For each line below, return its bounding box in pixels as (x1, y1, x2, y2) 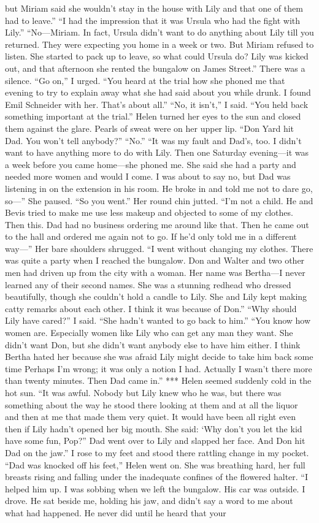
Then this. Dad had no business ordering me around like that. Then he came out (5, 218, 309, 231)
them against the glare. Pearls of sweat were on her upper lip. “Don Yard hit (5, 121, 294, 134)
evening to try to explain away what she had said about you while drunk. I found (5, 86, 311, 99)
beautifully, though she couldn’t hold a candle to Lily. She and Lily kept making (5, 290, 307, 303)
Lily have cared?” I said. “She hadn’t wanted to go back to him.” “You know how (5, 314, 311, 327)
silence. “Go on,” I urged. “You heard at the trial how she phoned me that (5, 74, 285, 86)
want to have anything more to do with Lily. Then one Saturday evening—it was (5, 146, 309, 159)
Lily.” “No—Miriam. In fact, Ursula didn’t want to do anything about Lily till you (5, 26, 314, 39)
